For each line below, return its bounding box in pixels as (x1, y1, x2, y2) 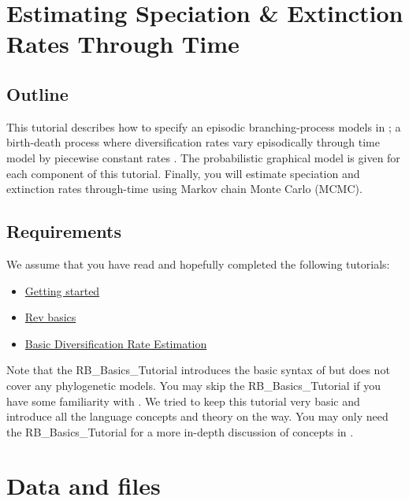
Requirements (6, 219, 121, 243)
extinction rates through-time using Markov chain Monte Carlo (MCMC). (6, 180, 363, 197)
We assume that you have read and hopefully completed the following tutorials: (6, 255, 390, 272)
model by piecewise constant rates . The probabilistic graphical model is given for (6, 149, 400, 165)
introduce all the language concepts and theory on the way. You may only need (6, 408, 389, 425)
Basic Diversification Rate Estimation (24, 335, 207, 351)
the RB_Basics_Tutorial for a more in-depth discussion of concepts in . (6, 423, 354, 440)
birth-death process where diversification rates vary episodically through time (6, 134, 380, 150)
